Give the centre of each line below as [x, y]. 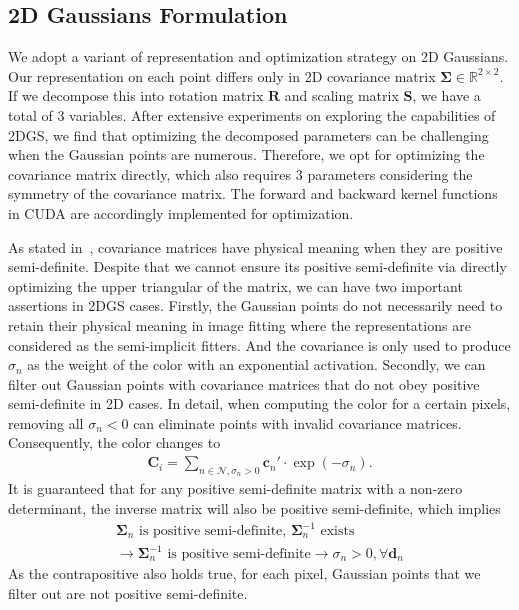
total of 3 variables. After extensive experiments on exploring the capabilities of [252, 114]
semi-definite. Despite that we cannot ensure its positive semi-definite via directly [257, 266]
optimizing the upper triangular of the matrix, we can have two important [235, 285]
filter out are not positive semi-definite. [128, 593]
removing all [46, 422]
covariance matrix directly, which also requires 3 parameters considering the [240, 173]
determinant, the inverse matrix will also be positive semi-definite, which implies [254, 507]
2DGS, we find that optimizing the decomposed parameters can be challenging [248, 134]
